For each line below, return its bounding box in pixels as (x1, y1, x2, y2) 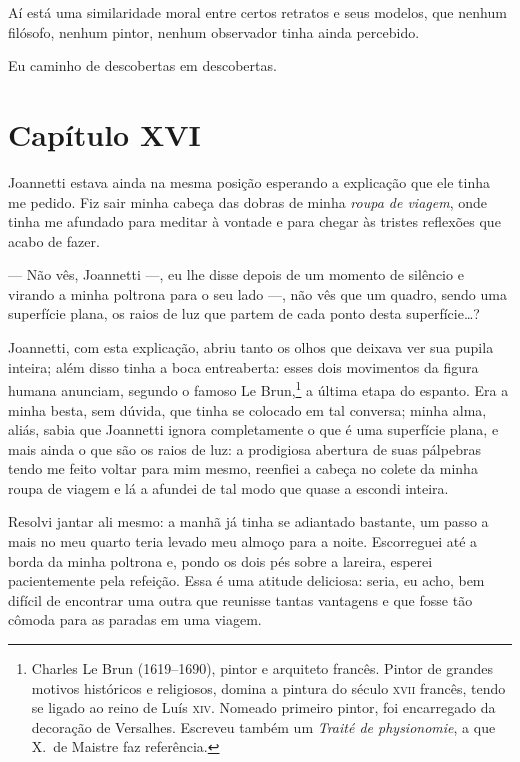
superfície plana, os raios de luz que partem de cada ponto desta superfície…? (8, 303, 480, 324)
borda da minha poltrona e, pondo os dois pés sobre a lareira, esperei (8, 550, 433, 571)
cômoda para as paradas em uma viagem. (8, 609, 262, 630)
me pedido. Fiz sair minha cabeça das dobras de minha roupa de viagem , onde (8, 191, 487, 212)
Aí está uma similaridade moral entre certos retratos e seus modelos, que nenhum (8, 2, 507, 22)
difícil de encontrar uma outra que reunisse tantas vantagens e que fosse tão (8, 589, 473, 610)
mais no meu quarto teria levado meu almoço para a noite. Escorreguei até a (8, 531, 478, 552)
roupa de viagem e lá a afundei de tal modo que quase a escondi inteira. (8, 477, 449, 498)
